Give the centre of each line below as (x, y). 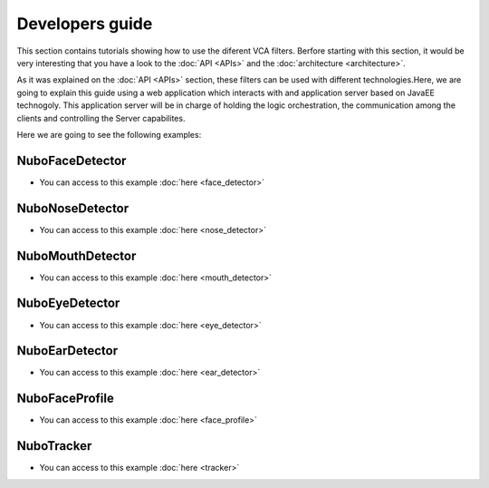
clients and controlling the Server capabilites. (101, 118)
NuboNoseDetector (73, 208)
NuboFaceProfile (66, 399)
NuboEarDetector (67, 351)
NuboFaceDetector (72, 160)
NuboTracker (54, 446)
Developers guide (85, 24)
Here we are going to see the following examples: (109, 134)
